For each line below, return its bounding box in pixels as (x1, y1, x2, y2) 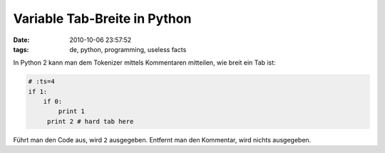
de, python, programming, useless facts (69, 45, 187, 53)
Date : (13, 36, 30, 44)
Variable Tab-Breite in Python (13, 11, 192, 26)
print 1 (58, 107, 86, 115)
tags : (13, 45, 29, 53)
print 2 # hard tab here (46, 117, 134, 125)
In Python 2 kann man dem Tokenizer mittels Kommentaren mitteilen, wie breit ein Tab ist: (13, 58, 276, 67)
